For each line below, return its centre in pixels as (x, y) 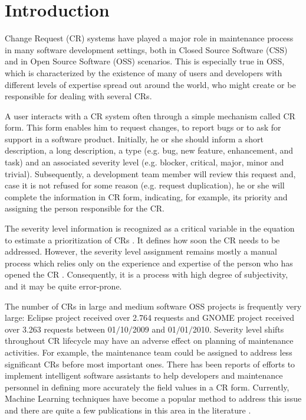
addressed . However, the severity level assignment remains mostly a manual (141, 251)
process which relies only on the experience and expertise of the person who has (149, 263)
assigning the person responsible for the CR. (85, 208)
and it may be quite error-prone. (63, 286)
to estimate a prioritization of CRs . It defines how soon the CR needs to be (142, 240)
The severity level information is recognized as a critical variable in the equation (150, 228)
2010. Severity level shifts (238, 329)
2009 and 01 (154, 329)
